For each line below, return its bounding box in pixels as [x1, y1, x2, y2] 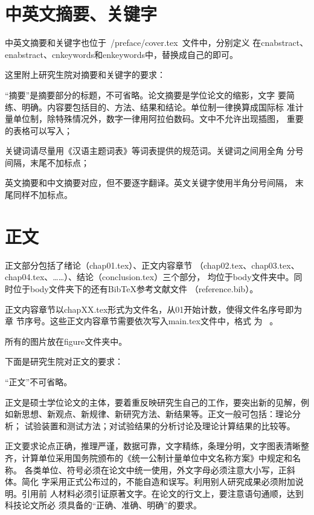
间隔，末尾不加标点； [5, 156, 89, 168]
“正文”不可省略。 [5, 375, 72, 388]
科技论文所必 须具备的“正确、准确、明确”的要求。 [5, 499, 202, 511]
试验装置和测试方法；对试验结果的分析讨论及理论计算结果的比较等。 [24, 419, 295, 432]
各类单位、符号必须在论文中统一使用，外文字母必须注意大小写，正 [24, 463, 287, 476]
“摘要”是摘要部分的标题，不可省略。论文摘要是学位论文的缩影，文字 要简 [5, 88, 295, 101]
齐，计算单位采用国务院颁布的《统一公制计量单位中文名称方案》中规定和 [5, 451, 292, 464]
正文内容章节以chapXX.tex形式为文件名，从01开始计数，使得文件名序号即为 [5, 302, 303, 315]
